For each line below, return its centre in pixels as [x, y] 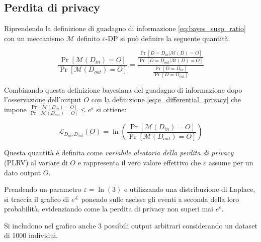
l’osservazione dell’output [43, 99]
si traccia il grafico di [37, 199]
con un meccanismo [34, 38]
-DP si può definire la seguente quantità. [168, 38]
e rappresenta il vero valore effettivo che [139, 162]
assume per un [231, 162]
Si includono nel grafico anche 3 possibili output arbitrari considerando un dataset [131, 225]
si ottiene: [111, 109]
